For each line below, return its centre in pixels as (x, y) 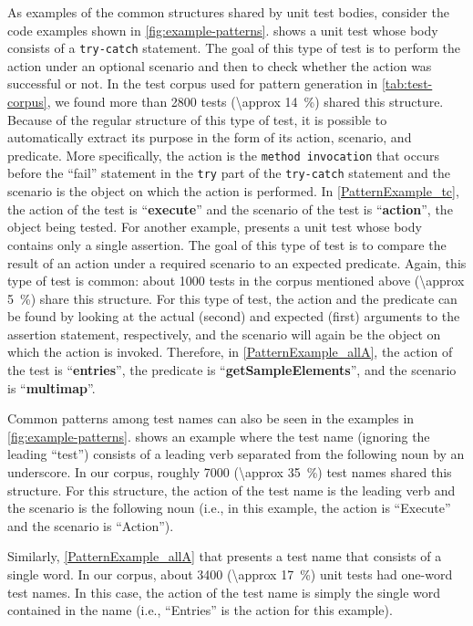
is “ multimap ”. (51, 387)
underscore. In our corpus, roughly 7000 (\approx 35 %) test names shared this (230, 472)
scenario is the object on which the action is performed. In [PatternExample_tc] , (233, 191)
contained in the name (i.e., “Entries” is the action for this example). (200, 610)
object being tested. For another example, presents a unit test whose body (215, 227)
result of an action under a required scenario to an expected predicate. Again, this (237, 262)
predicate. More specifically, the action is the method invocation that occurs (223, 155)
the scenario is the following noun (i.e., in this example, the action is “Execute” (229, 508)
